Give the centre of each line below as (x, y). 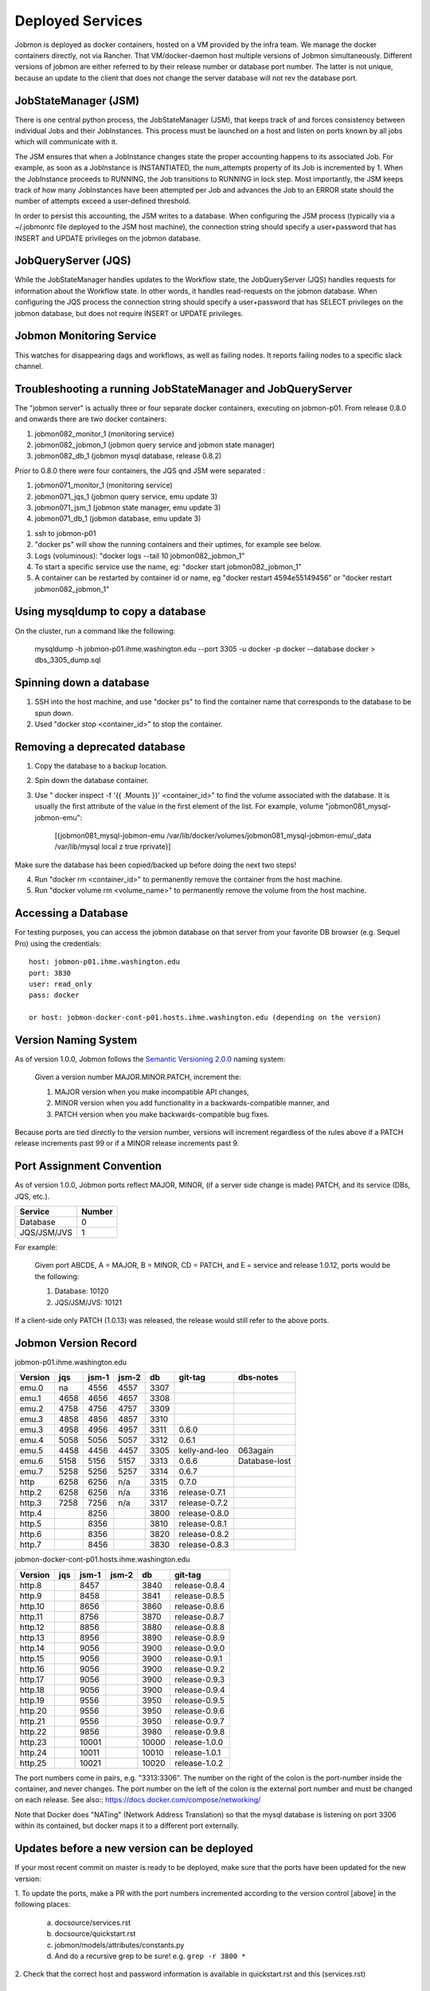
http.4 (31, 1513)
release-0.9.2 (199, 1668)
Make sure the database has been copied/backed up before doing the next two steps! (155, 865)
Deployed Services (79, 21)
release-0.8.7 (199, 1617)
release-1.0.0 (199, 1742)
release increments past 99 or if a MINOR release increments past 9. (127, 1144)
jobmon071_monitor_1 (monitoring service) (104, 485)
